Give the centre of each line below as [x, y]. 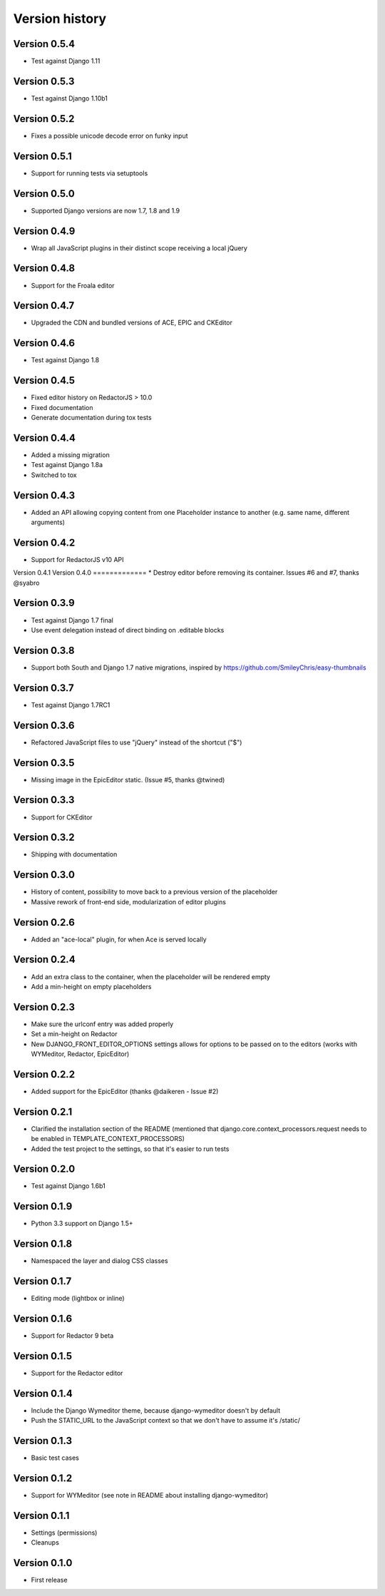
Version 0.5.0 [44, 194]
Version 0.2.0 [44, 1169]
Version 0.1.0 [43, 1563]
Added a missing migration [70, 455]
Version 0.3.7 [43, 688]
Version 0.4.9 [44, 231]
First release [49, 1580]
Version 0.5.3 [44, 81]
